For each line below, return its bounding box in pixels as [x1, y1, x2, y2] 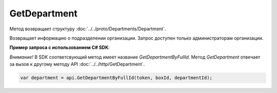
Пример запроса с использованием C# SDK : [9, 44, 110, 51]
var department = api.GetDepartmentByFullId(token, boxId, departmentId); [20, 75, 213, 81]
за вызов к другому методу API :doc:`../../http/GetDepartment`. [9, 61, 145, 67]
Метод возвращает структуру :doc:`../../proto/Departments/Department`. [9, 26, 166, 32]
